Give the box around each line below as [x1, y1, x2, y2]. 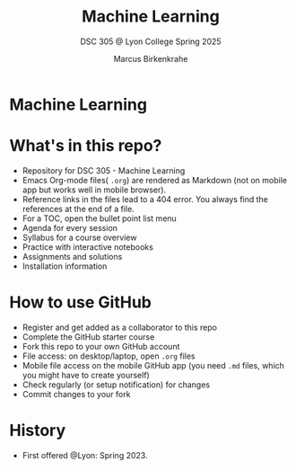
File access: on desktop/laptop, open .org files [22, 350, 196, 361]
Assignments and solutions [22, 251, 123, 262]
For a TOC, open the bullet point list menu [22, 213, 177, 224]
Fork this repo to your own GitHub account [22, 341, 180, 351]
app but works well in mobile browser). [22, 184, 167, 195]
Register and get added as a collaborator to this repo [22, 322, 218, 333]
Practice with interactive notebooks [22, 241, 154, 253]
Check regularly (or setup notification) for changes [22, 379, 211, 390]
